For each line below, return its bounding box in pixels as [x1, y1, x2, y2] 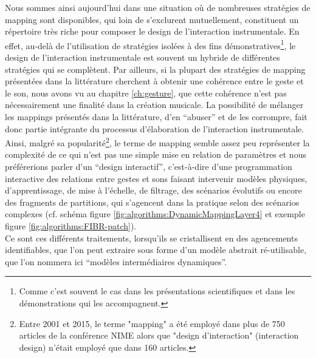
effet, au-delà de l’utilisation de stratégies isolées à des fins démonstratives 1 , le [5, 37, 296, 52]
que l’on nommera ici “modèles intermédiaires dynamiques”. [5, 255, 227, 268]
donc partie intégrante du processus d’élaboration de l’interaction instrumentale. [5, 122, 304, 135]
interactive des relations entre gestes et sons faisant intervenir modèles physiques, [5, 172, 307, 184]
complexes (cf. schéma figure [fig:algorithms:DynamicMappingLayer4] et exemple [5, 208, 305, 220]
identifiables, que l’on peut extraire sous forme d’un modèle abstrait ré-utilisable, [5, 243, 307, 256]
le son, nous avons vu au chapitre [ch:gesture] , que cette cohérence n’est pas [5, 86, 287, 99]
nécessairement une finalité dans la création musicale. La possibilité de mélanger [5, 98, 304, 111]
